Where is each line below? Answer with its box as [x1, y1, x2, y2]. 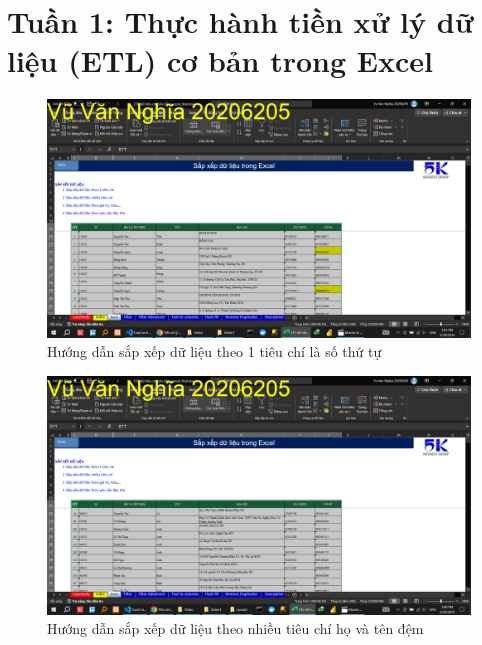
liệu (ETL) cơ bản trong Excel [7, 40, 433, 81]
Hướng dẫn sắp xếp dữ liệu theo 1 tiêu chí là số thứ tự [47, 341, 382, 362]
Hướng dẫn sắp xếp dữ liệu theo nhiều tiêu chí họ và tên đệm [47, 618, 424, 639]
